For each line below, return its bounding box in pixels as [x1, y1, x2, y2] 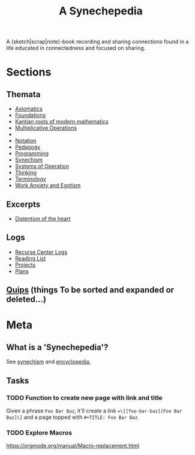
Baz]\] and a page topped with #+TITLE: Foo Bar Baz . [6, 413, 140, 421]
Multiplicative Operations [14, 124, 77, 131]
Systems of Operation [14, 163, 69, 170]
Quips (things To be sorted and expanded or [6, 285, 175, 295]
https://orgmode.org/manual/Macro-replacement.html [6, 442, 140, 450]
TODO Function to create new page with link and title [6, 393, 163, 402]
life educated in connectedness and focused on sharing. [6, 44, 146, 52]
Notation [14, 137, 37, 145]
